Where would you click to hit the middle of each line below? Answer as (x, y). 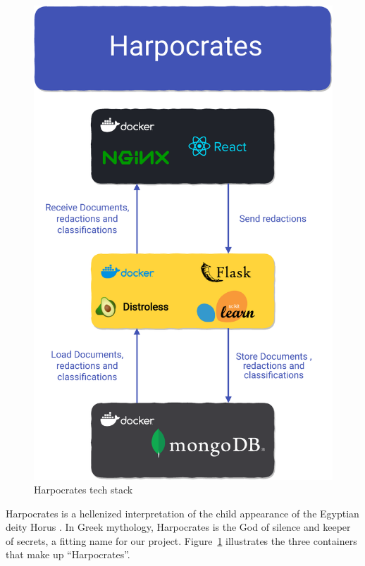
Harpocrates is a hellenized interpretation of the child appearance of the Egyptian (182, 513)
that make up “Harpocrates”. (68, 554)
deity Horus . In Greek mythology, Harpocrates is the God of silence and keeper (178, 527)
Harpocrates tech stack (83, 490)
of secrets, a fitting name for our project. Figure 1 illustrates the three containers (181, 540)
